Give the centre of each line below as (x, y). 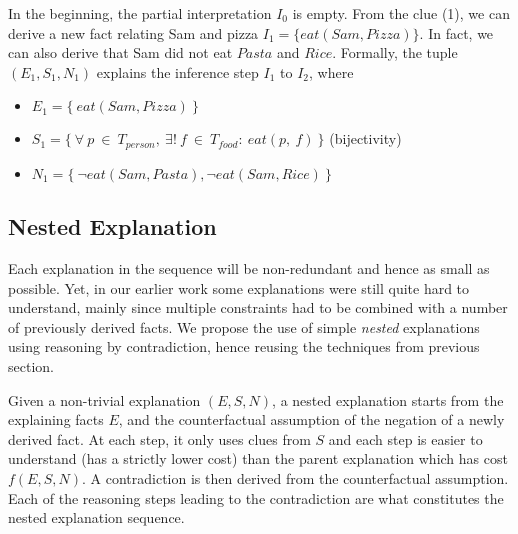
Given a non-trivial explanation (104, 399)
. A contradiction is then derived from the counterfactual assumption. (295, 477)
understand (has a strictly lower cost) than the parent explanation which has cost (258, 458)
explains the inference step (177, 71)
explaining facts (56, 419)
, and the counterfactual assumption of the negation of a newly (311, 419)
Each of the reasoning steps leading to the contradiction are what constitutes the (256, 497)
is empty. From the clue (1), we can (401, 13)
